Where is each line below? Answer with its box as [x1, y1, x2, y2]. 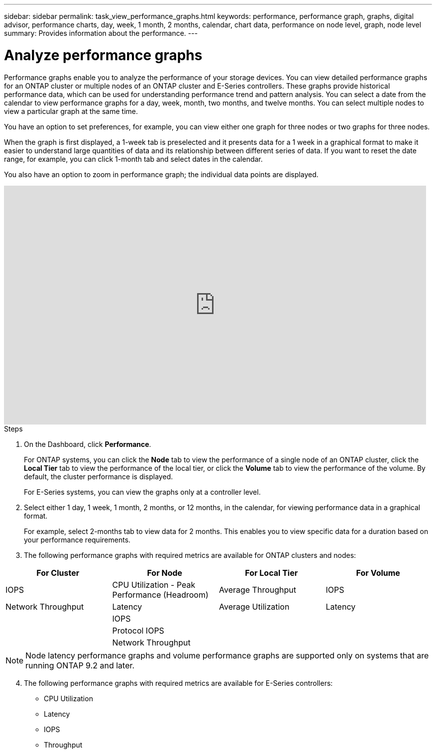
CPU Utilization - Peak [112, 579, 196, 590]
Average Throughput [219, 584, 296, 595]
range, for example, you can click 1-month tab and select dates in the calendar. [4, 154, 263, 163]
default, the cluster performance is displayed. [24, 472, 173, 481]
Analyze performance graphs [4, 46, 203, 64]
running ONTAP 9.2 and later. [25, 660, 135, 670]
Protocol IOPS [112, 625, 164, 636]
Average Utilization [219, 601, 290, 612]
